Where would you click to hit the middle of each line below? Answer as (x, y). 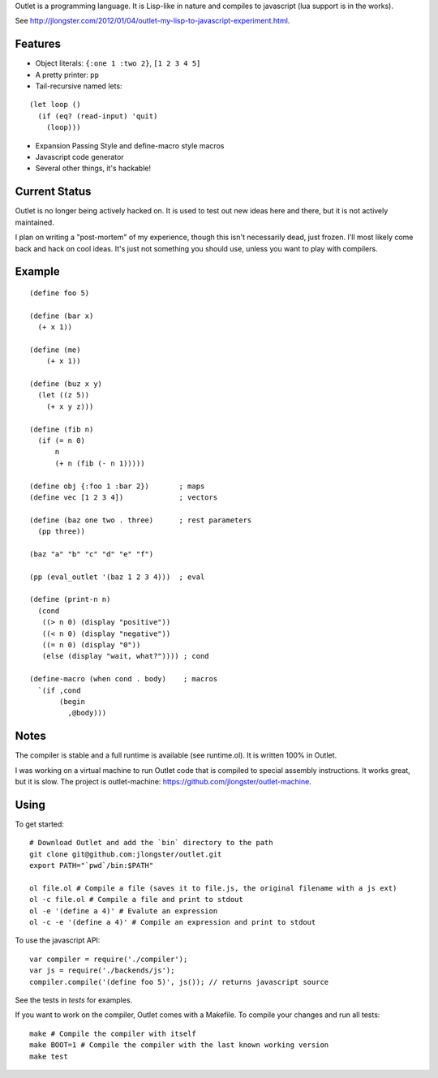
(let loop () (55, 105)
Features (38, 44)
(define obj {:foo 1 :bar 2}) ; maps (117, 486)
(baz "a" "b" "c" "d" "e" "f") (92, 554)
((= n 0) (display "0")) (91, 645)
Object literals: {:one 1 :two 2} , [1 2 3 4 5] (118, 63)
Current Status (53, 192)
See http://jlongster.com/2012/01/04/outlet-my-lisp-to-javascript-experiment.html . (152, 21)
